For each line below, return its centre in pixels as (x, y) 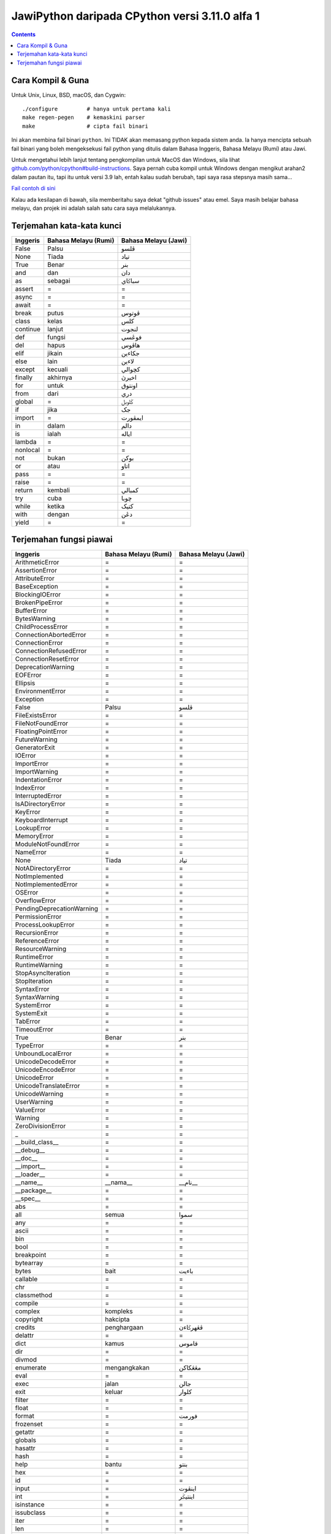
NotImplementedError (46, 885)
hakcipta (117, 1319)
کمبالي (130, 490)
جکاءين (131, 353)
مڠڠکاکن (190, 1368)
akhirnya (60, 377)
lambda (26, 442)
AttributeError (35, 579)
